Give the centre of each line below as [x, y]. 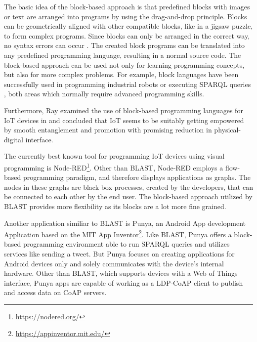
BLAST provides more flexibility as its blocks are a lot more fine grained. [115, 206]
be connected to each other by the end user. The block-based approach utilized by [128, 196]
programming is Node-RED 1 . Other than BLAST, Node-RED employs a [114, 167]
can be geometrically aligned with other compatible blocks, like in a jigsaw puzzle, [128, 26]
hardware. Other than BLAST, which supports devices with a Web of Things [121, 273]
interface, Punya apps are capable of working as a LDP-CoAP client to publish [124, 282]
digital [14, 139]
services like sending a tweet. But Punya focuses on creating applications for [119, 253]
